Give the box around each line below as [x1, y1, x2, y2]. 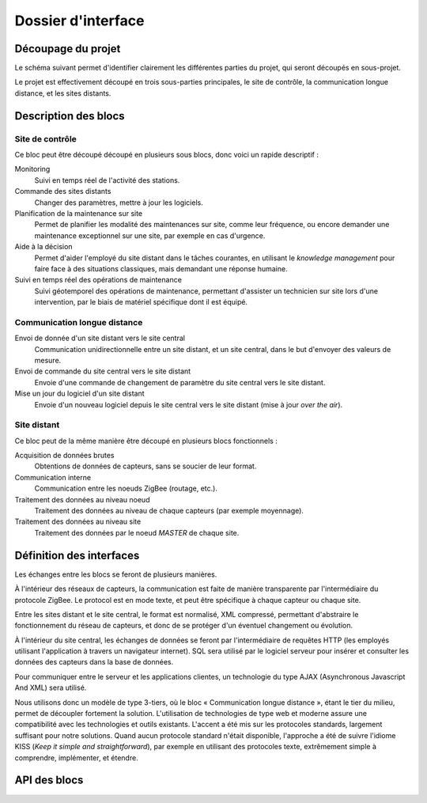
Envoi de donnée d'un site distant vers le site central [14, 333, 186, 343]
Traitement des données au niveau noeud [14, 494, 150, 504]
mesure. [34, 356, 62, 365]
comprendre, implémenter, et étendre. [14, 752, 138, 763]
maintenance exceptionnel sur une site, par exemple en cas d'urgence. [34, 230, 266, 241]
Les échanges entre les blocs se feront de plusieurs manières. [14, 570, 217, 579]
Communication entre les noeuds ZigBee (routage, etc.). [34, 483, 217, 494]
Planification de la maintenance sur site [14, 208, 143, 218]
